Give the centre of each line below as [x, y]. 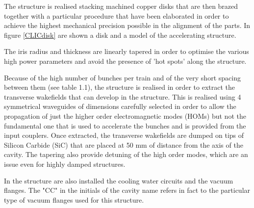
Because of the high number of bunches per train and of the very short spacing [122, 77]
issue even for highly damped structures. [65, 164]
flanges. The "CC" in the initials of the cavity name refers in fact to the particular [127, 190]
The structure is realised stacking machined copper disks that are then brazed [121, 6]
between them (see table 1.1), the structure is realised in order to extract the [120, 87]
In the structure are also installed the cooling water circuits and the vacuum [119, 180]
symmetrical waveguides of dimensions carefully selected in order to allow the [120, 106]
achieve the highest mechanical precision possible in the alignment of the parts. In [127, 25]
